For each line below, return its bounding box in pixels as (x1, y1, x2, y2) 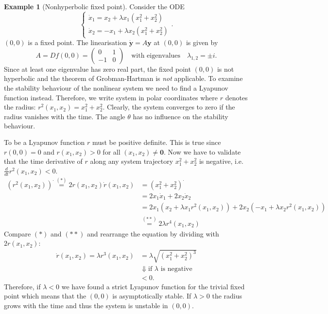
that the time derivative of (4, 156, 83, 166)
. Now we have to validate (164, 146, 241, 157)
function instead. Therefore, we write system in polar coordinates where (4, 92, 218, 102)
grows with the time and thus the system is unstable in (4, 300, 168, 310)
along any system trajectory (90, 156, 173, 166)
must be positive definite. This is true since (92, 137, 221, 147)
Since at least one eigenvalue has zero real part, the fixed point (4, 63, 191, 74)
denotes (225, 92, 248, 102)
